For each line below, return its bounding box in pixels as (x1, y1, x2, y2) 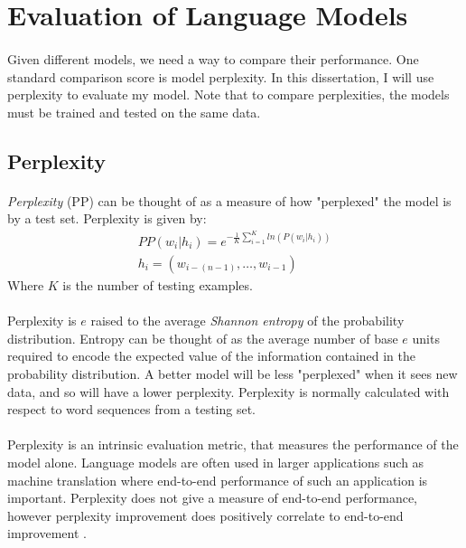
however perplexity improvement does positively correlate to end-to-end (7, 505, 404, 524)
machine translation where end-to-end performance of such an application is (7, 470, 428, 489)
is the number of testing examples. (62, 275, 253, 294)
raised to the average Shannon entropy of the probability (90, 311, 405, 330)
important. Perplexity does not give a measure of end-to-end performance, (7, 488, 417, 507)
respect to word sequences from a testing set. (7, 400, 256, 419)
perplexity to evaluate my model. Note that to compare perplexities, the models (7, 85, 450, 104)
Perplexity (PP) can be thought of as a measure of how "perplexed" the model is (7, 191, 452, 210)
